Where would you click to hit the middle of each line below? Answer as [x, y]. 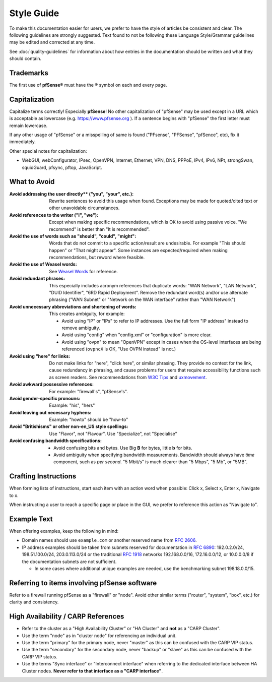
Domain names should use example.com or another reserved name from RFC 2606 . [109, 540]
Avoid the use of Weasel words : [43, 264]
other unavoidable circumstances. [84, 208]
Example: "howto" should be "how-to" [89, 420]
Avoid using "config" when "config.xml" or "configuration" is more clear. [137, 335]
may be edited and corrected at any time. [52, 42]
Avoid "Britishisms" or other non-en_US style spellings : [69, 426]
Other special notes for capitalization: [48, 151]
